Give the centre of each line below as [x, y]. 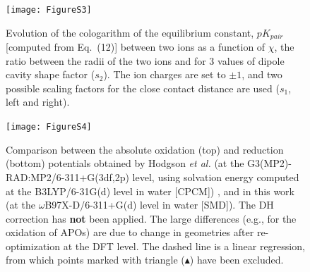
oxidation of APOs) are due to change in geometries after [130, 232]
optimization [33, 246]
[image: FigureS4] [49, 127]
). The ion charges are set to [165, 74]
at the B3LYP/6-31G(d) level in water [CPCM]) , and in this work [150, 191]
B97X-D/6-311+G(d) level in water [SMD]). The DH [159, 205]
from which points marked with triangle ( [95, 260]
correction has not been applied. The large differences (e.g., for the [151, 218]
